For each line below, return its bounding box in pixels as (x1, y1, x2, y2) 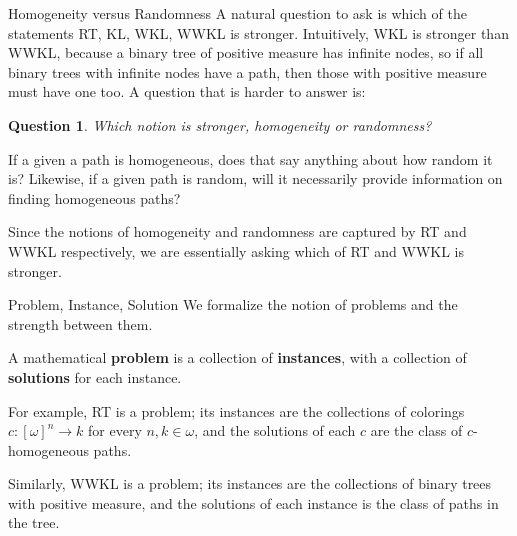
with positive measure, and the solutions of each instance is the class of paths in (8, 492, 499, 513)
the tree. (8, 512, 60, 533)
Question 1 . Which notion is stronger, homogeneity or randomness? (8, 114, 432, 135)
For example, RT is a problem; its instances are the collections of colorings (8, 400, 465, 421)
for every (88, 420, 142, 441)
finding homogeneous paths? (8, 187, 181, 208)
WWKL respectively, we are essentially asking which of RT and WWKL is (8, 240, 465, 261)
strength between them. (8, 313, 153, 334)
